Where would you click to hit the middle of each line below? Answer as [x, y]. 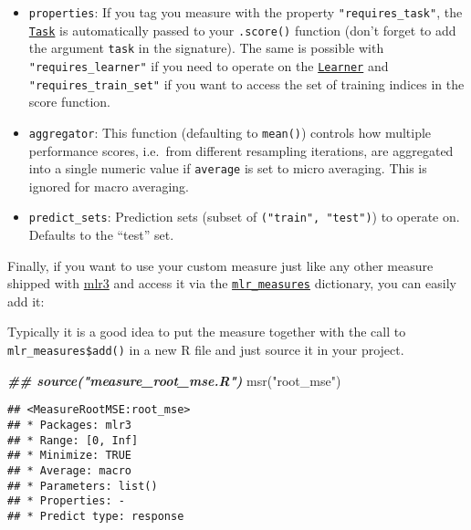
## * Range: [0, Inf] [73, 440]
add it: [26, 301]
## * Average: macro [70, 470]
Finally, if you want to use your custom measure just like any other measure [220, 265]
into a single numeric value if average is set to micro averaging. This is [228, 168]
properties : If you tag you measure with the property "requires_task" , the [246, 12]
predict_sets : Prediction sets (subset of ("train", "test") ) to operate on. [244, 217]
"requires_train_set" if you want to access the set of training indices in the [246, 83]
